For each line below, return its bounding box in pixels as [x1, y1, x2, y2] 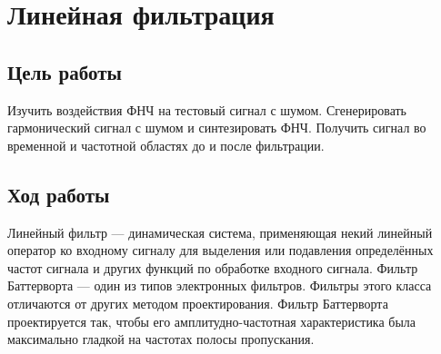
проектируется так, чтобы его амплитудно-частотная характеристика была [7, 311, 416, 330]
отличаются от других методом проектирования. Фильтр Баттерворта [7, 293, 388, 312]
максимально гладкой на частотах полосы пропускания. [7, 329, 315, 349]
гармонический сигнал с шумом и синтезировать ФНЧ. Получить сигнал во [7, 118, 426, 137]
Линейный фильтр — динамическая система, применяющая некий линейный [7, 222, 433, 241]
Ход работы [7, 180, 110, 208]
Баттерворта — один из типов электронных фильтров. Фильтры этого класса [7, 276, 432, 295]
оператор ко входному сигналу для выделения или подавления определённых [7, 241, 434, 260]
